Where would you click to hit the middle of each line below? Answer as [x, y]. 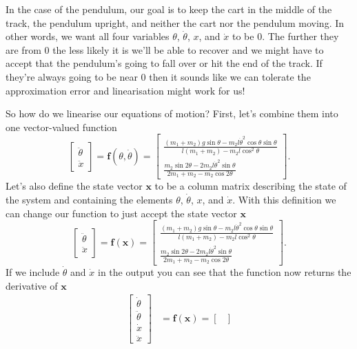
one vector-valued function [61, 127]
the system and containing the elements [89, 199]
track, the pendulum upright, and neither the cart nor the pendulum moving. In [175, 22]
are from [23, 49]
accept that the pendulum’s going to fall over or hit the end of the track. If [164, 63]
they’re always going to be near [72, 76]
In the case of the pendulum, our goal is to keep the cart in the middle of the [169, 9]
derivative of [32, 285]
